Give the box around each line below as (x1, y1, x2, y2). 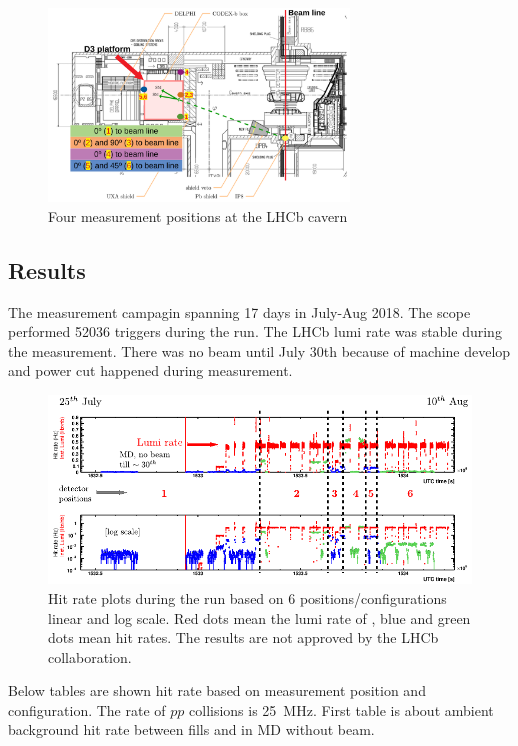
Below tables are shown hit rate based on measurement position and (8, 680, 426, 701)
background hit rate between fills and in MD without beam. (8, 719, 375, 740)
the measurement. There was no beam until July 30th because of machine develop (8, 340, 511, 361)
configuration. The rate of (8, 699, 166, 720)
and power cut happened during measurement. (8, 360, 293, 381)
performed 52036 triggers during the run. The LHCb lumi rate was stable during (8, 321, 502, 342)
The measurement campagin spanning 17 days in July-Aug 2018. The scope (8, 301, 471, 322)
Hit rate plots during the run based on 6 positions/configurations (48, 587, 447, 608)
